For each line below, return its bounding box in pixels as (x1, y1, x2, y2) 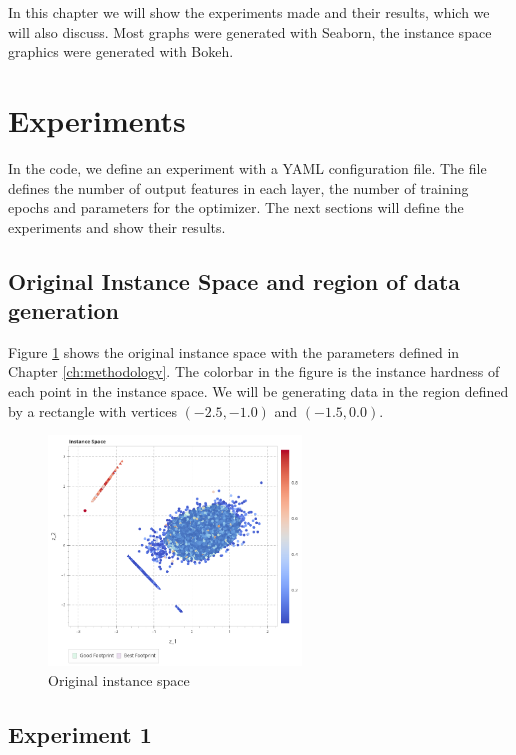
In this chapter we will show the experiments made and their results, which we (8, 2, 490, 22)
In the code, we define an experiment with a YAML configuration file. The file (8, 157, 487, 178)
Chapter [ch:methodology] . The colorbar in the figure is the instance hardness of (8, 361, 500, 382)
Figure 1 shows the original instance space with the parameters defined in (8, 341, 460, 362)
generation (8, 295, 119, 326)
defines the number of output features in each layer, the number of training (8, 177, 469, 198)
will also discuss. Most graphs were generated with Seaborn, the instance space (8, 21, 492, 42)
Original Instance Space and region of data (8, 265, 461, 296)
